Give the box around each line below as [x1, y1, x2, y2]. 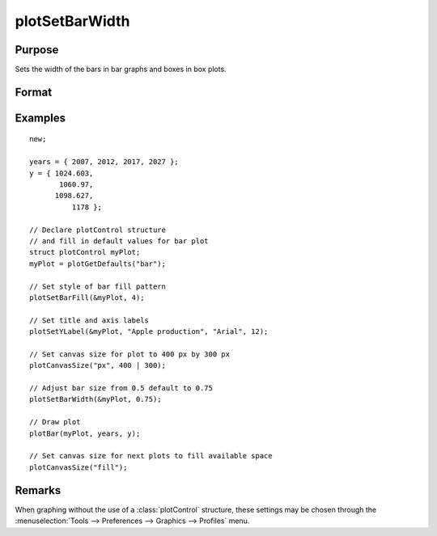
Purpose [15, 43, 59, 57]
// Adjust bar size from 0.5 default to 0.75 [29, 384, 214, 393]
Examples [15, 111, 66, 125]
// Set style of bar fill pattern [29, 281, 166, 291]
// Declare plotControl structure [29, 225, 166, 234]
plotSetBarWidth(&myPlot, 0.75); [29, 395, 162, 404]
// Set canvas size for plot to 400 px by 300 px [29, 349, 231, 359]
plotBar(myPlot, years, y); [29, 428, 141, 438]
